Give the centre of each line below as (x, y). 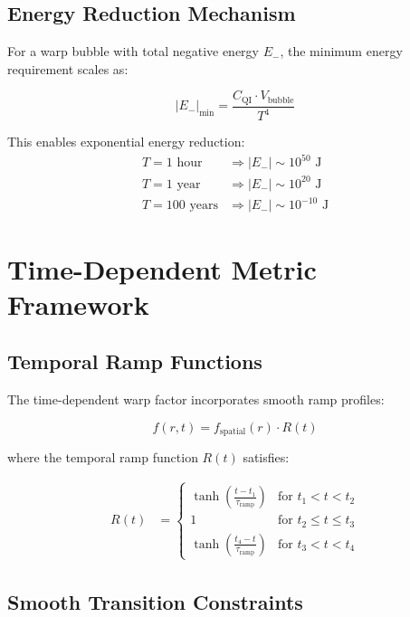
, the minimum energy (341, 51)
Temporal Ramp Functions (135, 361)
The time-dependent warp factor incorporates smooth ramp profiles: (196, 399)
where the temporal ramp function (103, 457)
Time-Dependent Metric (162, 268)
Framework (78, 304)
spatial (233, 432)
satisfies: (266, 457)
